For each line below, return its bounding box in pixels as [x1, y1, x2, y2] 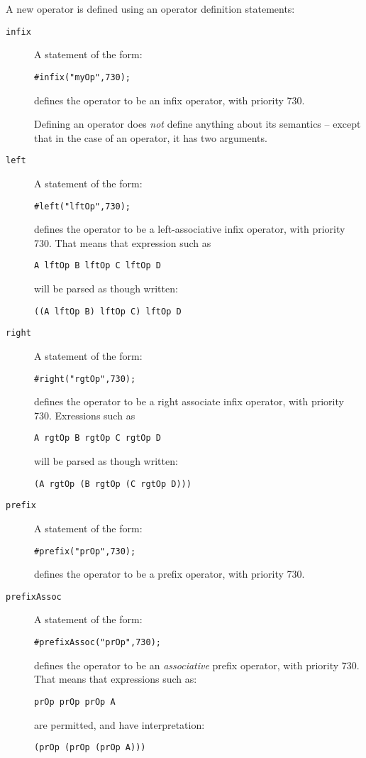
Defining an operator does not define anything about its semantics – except [34, 116, 361, 131]
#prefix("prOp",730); [34, 546, 136, 556]
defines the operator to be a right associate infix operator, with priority [34, 394, 344, 409]
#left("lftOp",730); [34, 201, 131, 212]
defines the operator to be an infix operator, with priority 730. [34, 92, 305, 107]
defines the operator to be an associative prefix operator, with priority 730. [34, 657, 360, 672]
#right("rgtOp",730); [34, 373, 136, 384]
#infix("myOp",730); [34, 72, 131, 82]
